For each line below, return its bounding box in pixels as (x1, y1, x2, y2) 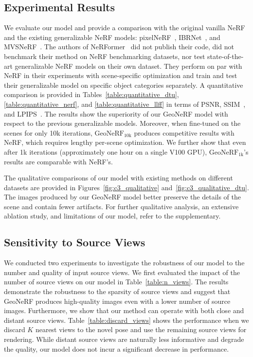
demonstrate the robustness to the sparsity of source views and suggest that (4, 286, 231, 297)
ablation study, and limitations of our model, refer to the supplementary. (4, 211, 221, 221)
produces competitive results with (134, 127, 235, 138)
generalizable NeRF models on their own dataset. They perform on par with (15, 60, 242, 71)
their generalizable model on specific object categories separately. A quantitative (4, 79, 243, 90)
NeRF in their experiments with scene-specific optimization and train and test (4, 70, 237, 80)
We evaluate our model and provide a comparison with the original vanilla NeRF (4, 22, 245, 33)
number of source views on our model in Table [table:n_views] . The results (4, 277, 229, 287)
